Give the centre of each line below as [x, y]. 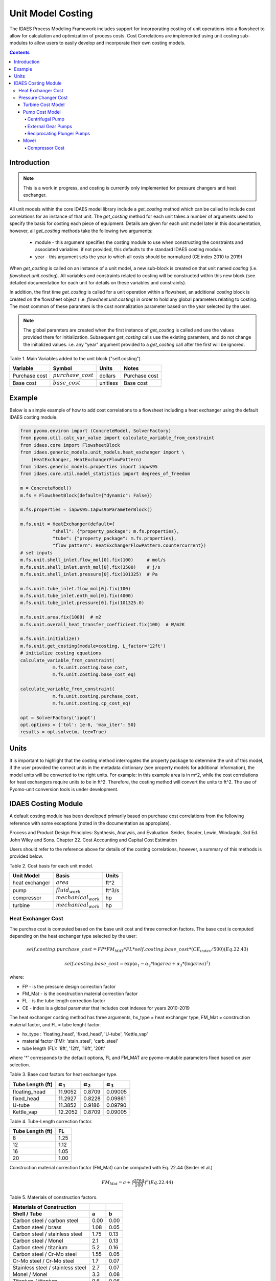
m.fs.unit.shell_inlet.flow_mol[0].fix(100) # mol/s [93, 560]
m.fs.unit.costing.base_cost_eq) [94, 675]
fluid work [68, 890]
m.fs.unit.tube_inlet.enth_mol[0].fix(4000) [77, 596]
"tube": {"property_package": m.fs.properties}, [114, 538]
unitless [109, 383]
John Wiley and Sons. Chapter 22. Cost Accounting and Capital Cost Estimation [93, 840]
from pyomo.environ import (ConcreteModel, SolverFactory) [96, 431]
